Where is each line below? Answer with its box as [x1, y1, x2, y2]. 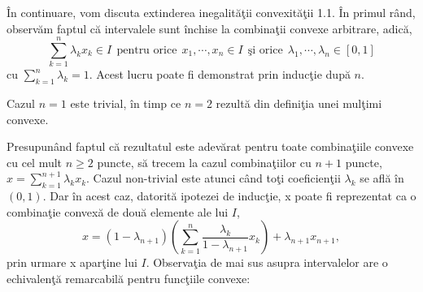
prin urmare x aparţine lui [7, 254, 137, 271]
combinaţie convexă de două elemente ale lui [7, 203, 229, 220]
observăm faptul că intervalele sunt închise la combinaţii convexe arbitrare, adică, [7, 19, 412, 36]
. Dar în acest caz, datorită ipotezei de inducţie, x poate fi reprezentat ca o [42, 187, 416, 204]
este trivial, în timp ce [70, 95, 181, 112]
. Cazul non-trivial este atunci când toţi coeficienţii [86, 170, 341, 187]
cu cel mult [7, 153, 63, 170]
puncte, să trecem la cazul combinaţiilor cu [97, 153, 312, 170]
